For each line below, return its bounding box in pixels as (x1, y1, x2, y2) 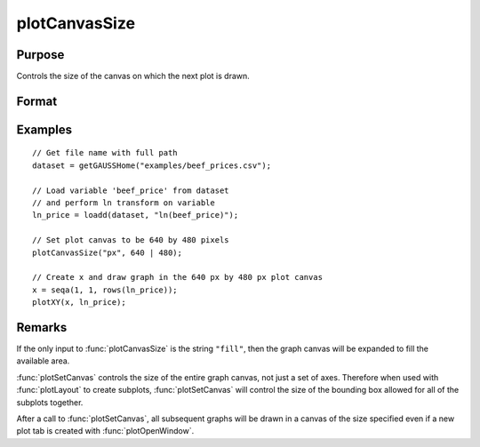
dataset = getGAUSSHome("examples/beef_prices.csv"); (32, 160, 271, 171)
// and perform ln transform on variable (32, 198, 215, 208)
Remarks (16, 320, 68, 335)
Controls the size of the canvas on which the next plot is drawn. (16, 71, 251, 82)
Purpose (16, 47, 65, 62)
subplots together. (16, 396, 84, 408)
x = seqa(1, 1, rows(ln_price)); (32, 284, 178, 295)
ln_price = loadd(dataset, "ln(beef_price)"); (32, 210, 239, 220)
